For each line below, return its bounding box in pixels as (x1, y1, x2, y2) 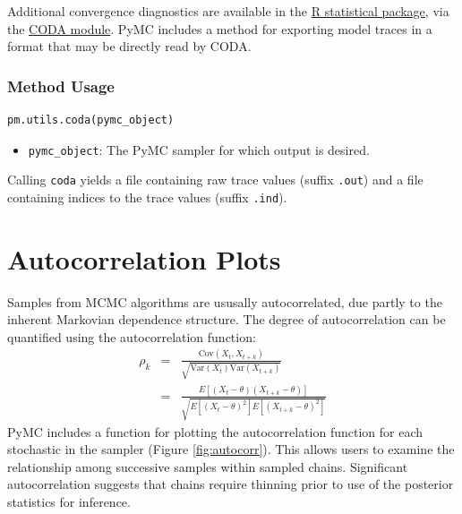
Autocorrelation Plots (7, 240, 281, 277)
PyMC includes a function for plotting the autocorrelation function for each (7, 422, 423, 441)
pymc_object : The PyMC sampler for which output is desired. (28, 140, 370, 158)
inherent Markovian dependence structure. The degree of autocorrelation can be (7, 310, 446, 329)
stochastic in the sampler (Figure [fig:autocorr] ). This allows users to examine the (7, 440, 455, 458)
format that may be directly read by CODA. (7, 37, 252, 56)
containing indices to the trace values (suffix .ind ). (7, 187, 287, 206)
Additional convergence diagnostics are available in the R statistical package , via (7, 2, 449, 20)
